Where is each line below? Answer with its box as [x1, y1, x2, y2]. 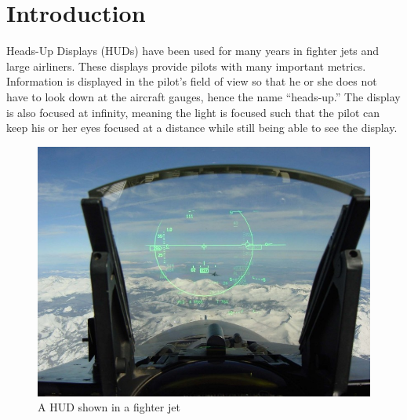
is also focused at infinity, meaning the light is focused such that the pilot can [6, 104, 380, 120]
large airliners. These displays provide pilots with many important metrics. [6, 57, 366, 74]
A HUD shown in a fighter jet [38, 399, 180, 415]
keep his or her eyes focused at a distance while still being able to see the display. [6, 119, 398, 136]
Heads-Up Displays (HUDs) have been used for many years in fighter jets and [6, 42, 380, 59]
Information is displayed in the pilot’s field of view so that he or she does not [6, 73, 377, 89]
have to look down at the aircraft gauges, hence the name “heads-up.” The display [6, 88, 401, 104]
